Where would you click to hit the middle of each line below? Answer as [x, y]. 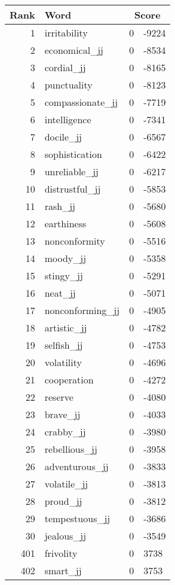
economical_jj [74, 50]
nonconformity [75, 241]
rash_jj [60, 206]
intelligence [68, 119]
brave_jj [62, 414]
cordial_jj [65, 67]
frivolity [61, 553]
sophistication [73, 154]
